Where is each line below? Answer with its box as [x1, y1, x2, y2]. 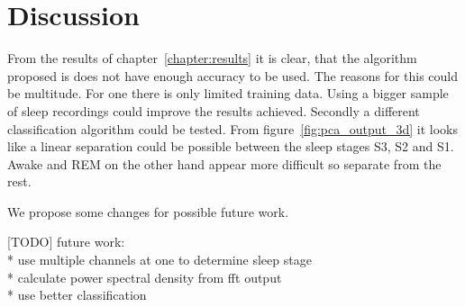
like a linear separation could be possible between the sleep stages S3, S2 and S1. [7, 137, 454, 156]
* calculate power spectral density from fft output [7, 267, 282, 286]
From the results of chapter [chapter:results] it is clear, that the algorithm [7, 49, 417, 68]
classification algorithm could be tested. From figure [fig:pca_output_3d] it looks [7, 119, 459, 138]
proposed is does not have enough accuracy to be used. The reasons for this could [7, 66, 459, 85]
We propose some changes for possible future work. [7, 202, 289, 221]
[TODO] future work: [7, 232, 125, 251]
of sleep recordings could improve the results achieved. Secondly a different [7, 101, 420, 120]
